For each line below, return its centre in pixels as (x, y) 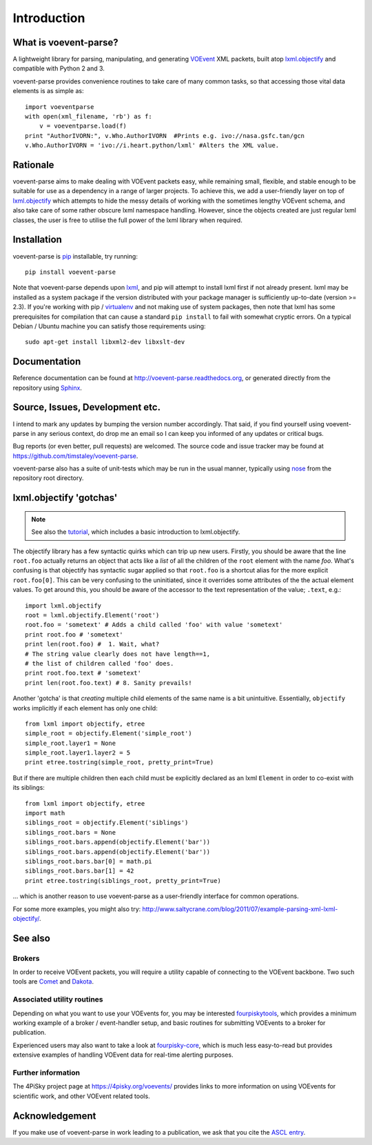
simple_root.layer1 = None (71, 743)
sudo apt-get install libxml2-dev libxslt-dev (105, 342)
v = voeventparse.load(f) (83, 126)
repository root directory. (48, 478)
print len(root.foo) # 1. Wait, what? (92, 644)
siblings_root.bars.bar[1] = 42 (80, 871)
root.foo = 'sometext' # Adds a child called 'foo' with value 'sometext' (154, 625)
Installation (37, 240)
